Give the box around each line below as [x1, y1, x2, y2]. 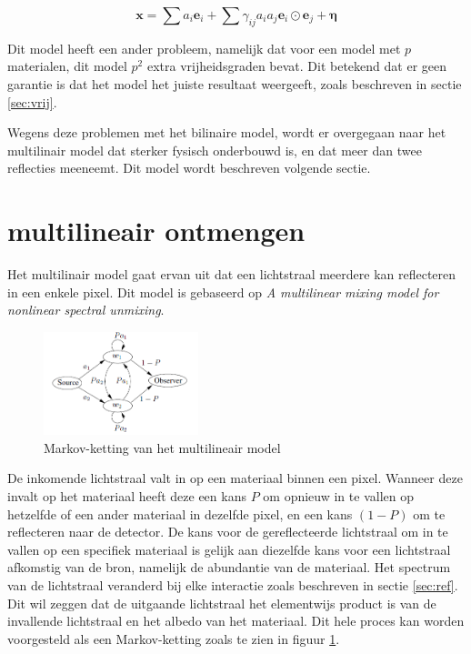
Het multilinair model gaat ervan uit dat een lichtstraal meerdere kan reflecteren [7, 265, 456, 284]
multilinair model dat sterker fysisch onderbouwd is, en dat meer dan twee [7, 140, 422, 159]
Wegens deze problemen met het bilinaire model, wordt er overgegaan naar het [7, 123, 446, 142]
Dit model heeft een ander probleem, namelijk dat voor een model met [7, 38, 401, 57]
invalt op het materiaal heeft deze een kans [7, 486, 246, 505]
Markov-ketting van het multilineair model [44, 438, 281, 457]
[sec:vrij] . [7, 92, 57, 111]
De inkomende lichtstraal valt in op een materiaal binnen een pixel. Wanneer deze [7, 468, 463, 488]
